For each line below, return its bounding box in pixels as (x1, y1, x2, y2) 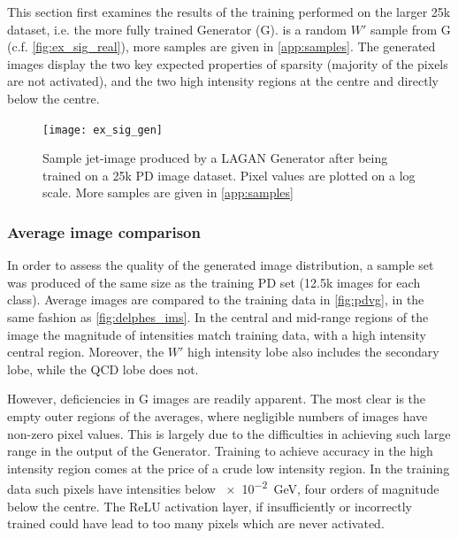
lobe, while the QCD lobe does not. (7, 359, 199, 378)
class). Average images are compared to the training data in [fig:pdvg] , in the (7, 290, 424, 309)
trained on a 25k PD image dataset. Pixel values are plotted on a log (42, 165, 416, 184)
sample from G (370, 19, 451, 38)
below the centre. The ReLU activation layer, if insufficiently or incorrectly (7, 496, 412, 515)
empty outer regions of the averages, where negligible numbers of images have (7, 406, 428, 425)
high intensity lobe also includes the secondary (187, 342, 439, 361)
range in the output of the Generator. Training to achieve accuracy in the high (7, 442, 433, 460)
